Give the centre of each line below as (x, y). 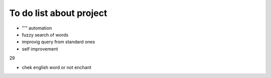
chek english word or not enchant (56, 67)
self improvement (40, 49)
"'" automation (37, 28)
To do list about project (58, 13)
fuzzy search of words (45, 34)
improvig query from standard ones (58, 42)
